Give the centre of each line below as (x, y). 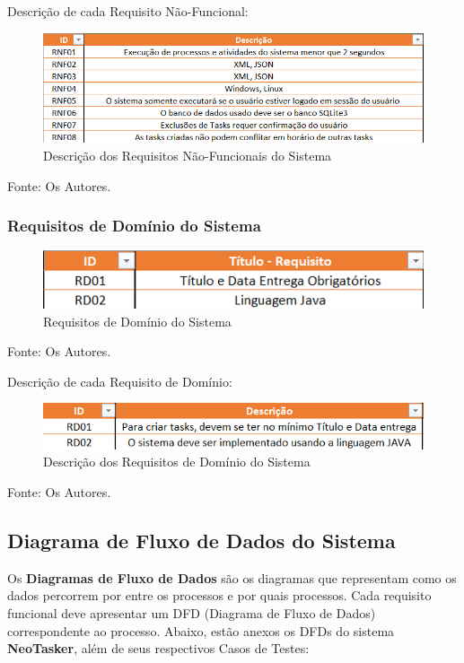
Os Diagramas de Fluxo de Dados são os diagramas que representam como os (232, 577)
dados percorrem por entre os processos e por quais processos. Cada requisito (219, 595)
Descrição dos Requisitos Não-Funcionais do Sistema (188, 155)
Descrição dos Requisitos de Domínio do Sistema (177, 462)
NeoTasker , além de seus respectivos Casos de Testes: (158, 648)
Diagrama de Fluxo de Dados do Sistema (201, 541)
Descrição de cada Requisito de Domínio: (120, 381)
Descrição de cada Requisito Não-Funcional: (128, 11)
